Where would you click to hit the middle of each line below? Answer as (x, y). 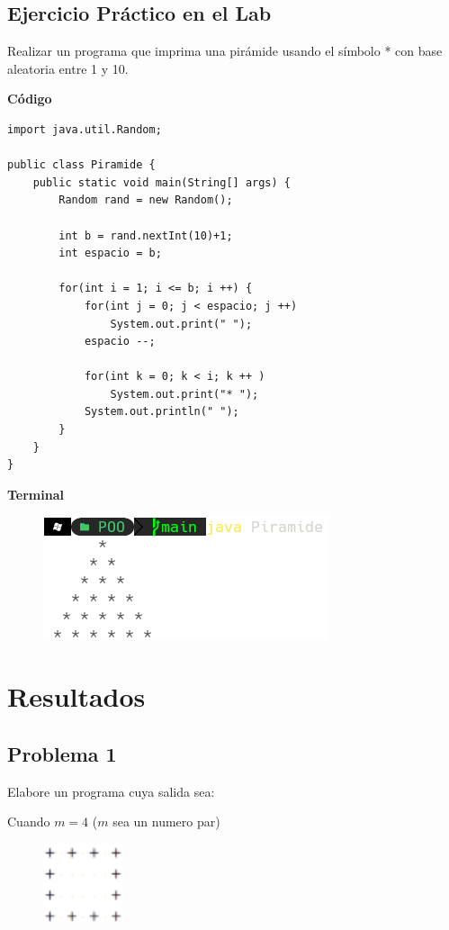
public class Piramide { (81, 165)
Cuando (29, 822)
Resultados (76, 696)
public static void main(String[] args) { (162, 182)
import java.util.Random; (85, 129)
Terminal (36, 494)
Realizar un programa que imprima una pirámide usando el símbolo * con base (225, 51)
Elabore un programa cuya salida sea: (111, 791)
